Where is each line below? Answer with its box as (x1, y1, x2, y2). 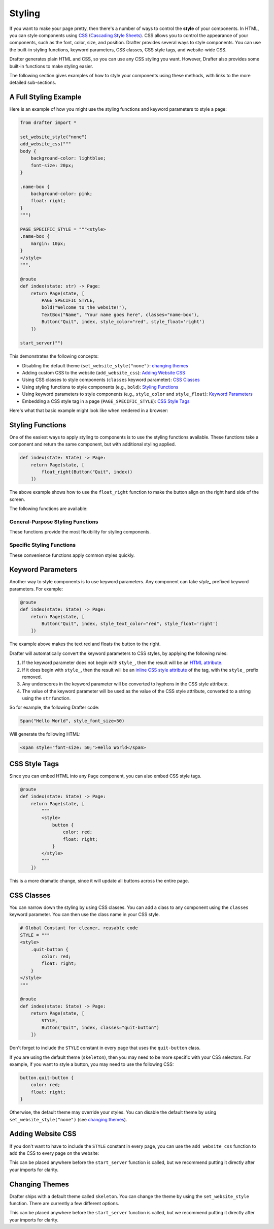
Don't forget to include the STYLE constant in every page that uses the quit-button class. (9, 1045, 201, 1051)
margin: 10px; (30, 240, 66, 246)
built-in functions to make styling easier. (9, 63, 93, 69)
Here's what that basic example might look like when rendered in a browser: (9, 407, 168, 414)
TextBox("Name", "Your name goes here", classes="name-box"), (41, 311, 200, 318)
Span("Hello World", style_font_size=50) (20, 718, 125, 724)
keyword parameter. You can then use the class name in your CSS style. (9, 911, 160, 918)
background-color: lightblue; (30, 155, 106, 161)
